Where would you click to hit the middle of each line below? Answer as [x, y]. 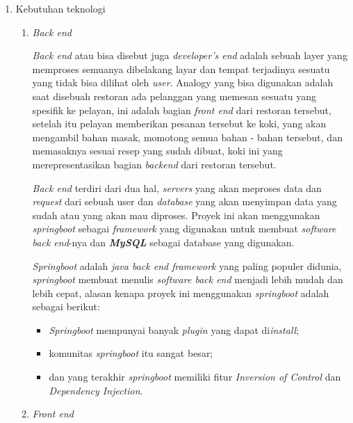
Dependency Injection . [96, 390]
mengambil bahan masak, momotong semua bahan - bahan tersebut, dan [187, 137]
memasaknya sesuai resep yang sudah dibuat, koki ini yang [157, 151]
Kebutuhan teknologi [60, 8]
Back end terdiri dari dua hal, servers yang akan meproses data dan [177, 187]
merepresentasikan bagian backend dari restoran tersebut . [154, 164]
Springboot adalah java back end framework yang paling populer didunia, [187, 265]
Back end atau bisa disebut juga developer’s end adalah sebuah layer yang [190, 55]
